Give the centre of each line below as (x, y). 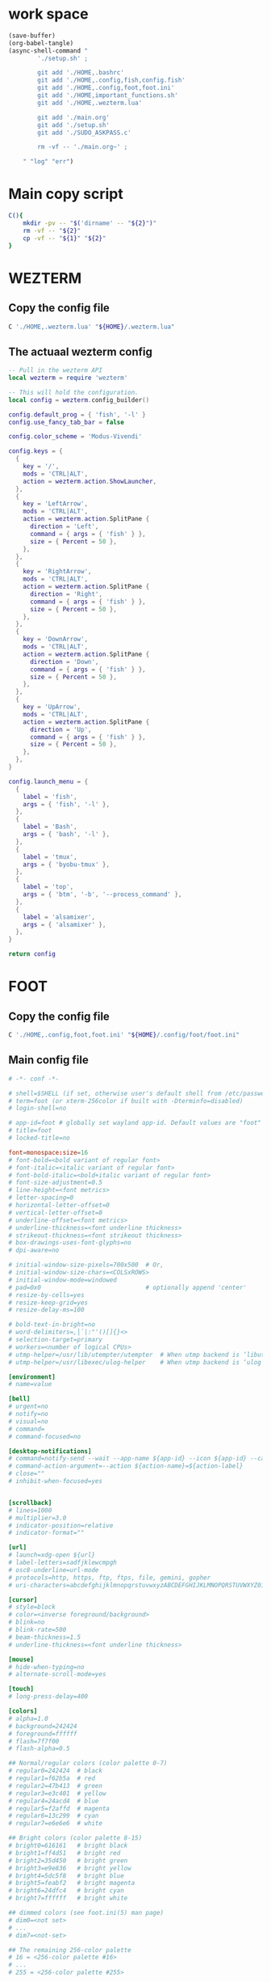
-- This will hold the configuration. (73, 392)
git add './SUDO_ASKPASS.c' (84, 133)
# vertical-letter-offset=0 (56, 1213)
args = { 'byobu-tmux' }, (67, 864)
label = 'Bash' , (50, 827)
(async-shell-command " (48, 51)
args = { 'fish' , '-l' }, (67, 804)
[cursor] (23, 1600)
